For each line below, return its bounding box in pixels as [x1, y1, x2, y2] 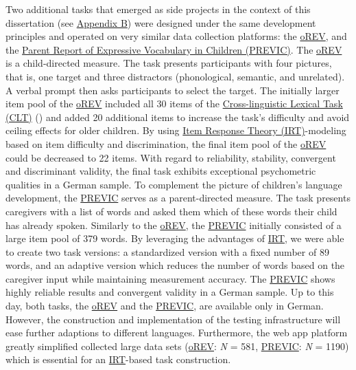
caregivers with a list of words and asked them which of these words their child [5, 204, 337, 218]
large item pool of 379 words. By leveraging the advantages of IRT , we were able [5, 231, 344, 246]
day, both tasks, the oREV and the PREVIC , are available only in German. [5, 298, 324, 313]
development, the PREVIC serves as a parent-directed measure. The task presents [5, 191, 351, 205]
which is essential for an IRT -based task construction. [5, 352, 231, 367]
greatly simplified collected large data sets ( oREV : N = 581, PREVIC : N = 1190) [5, 338, 349, 353]
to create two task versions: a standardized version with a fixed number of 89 [5, 244, 329, 259]
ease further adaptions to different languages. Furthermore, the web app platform [5, 325, 348, 340]
